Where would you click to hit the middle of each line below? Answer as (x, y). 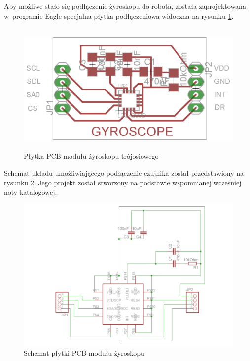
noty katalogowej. (31, 192)
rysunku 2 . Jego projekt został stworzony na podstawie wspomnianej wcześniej (123, 182)
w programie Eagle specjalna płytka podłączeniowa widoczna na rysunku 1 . (119, 16)
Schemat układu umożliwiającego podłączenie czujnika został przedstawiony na (124, 173)
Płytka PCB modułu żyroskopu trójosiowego (91, 156)
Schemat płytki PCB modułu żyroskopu (84, 352)
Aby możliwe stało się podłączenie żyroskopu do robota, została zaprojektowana (125, 6)
